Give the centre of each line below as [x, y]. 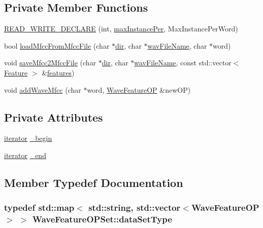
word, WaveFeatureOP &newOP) [139, 89]
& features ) [58, 72]
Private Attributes [54, 117]
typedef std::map [39, 207]
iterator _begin [28, 138]
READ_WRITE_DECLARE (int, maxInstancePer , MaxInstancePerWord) [121, 29]
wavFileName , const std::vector [183, 63]
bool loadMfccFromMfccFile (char [57, 45]
